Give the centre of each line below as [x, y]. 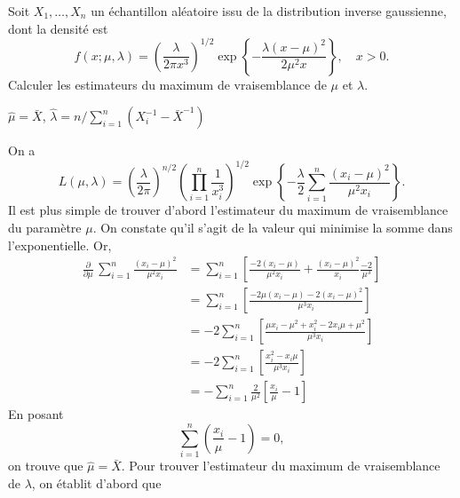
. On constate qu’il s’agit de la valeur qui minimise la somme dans [273, 227]
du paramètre [45, 227]
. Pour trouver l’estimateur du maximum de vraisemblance [281, 466]
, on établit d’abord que [96, 482]
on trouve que [46, 466]
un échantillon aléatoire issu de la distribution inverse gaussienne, [269, 11]
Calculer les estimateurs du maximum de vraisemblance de [167, 84]
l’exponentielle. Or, [60, 245]
